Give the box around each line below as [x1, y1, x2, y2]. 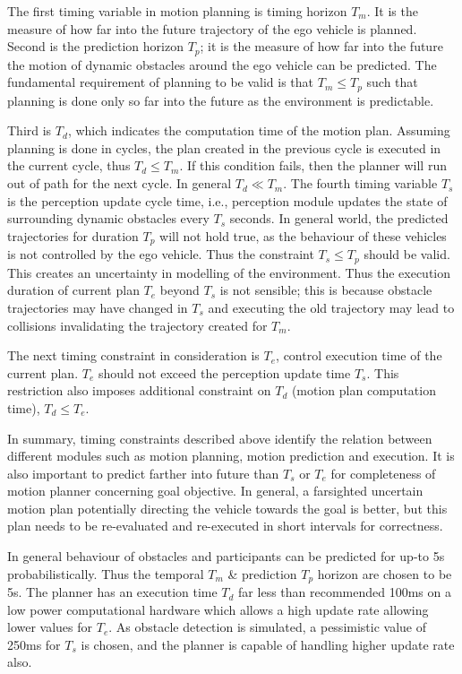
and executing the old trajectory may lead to [208, 298, 455, 316]
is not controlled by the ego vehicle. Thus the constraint [7, 245, 314, 264]
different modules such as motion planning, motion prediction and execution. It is [7, 446, 455, 465]
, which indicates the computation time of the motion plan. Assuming [67, 121, 450, 140]
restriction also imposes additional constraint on [7, 381, 271, 400]
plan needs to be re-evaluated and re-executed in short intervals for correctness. [7, 516, 443, 535]
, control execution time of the [276, 346, 442, 365]
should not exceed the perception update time [98, 363, 351, 382]
